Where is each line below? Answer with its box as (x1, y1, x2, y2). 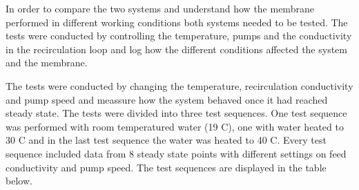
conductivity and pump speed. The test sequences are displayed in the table (6, 160, 327, 174)
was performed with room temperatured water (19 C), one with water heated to (6, 119, 344, 133)
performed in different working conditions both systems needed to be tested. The (6, 15, 348, 29)
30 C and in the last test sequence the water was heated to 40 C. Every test (6, 133, 327, 147)
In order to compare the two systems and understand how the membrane (6, 1, 314, 15)
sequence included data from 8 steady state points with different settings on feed (6, 146, 347, 160)
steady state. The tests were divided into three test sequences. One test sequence (6, 106, 347, 120)
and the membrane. (6, 55, 88, 70)
